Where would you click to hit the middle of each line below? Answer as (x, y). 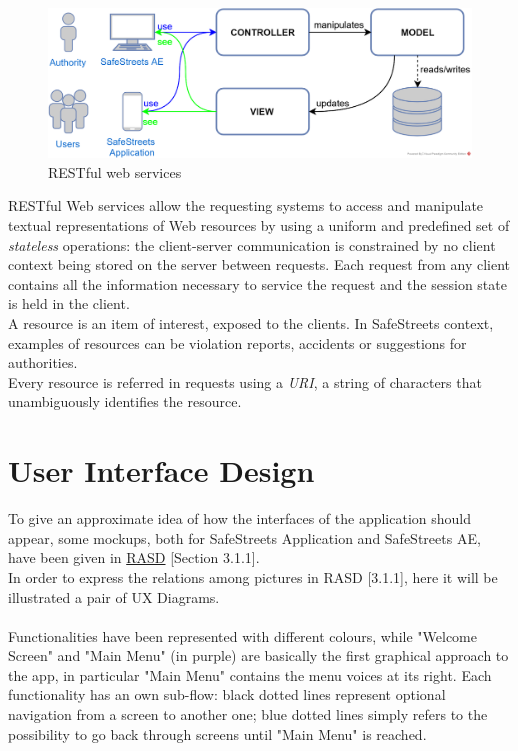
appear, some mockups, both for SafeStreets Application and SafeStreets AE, (244, 537)
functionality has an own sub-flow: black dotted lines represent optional (227, 694)
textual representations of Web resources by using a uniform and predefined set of (259, 225)
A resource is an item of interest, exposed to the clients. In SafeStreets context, (251, 323)
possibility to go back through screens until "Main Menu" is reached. (217, 733)
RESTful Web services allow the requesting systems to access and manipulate (246, 205)
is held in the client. (69, 303)
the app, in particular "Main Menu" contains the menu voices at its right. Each (250, 674)
